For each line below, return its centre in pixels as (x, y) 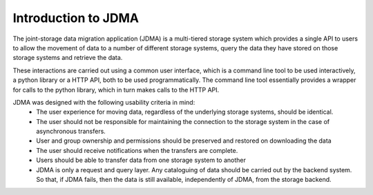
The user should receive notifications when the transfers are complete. (137, 150)
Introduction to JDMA (76, 18)
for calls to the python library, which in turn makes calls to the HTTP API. (116, 90)
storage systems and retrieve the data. (68, 58)
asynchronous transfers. (71, 132)
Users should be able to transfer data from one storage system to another (141, 160)
